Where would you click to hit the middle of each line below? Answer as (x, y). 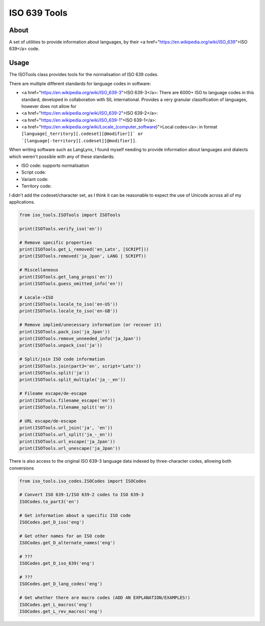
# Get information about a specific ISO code (75, 515)
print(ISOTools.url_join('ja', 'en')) (66, 428)
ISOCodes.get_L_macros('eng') (56, 604)
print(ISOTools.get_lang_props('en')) (66, 277)
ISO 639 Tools (38, 13)
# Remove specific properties (56, 242)
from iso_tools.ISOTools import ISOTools (70, 215)
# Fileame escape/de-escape (53, 393)
